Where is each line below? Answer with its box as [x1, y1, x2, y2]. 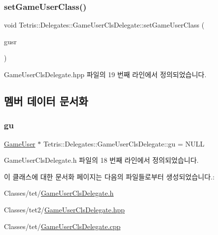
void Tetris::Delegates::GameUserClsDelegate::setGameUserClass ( [4, 20, 205, 30]
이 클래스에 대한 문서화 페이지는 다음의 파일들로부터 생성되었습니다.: [4, 171, 215, 181]
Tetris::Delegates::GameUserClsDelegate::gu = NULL [43, 138, 205, 148]
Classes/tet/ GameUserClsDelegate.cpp [4, 221, 121, 231]
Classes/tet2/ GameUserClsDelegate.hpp [4, 204, 125, 214]
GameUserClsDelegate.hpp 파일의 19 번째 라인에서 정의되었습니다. [4, 69, 207, 79]
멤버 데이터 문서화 [4, 93, 88, 108]
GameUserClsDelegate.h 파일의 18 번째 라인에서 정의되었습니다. [4, 155, 199, 165]
